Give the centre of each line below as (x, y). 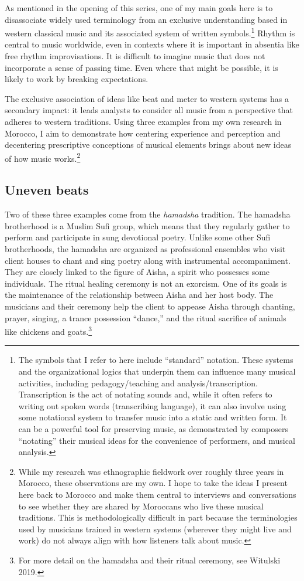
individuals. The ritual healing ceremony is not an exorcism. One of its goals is (146, 283)
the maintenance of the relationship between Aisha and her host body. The (139, 295)
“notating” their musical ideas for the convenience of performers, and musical (157, 440)
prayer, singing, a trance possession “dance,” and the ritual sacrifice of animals (146, 317)
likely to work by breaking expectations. (77, 79)
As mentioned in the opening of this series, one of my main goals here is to (139, 8)
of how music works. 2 (43, 157)
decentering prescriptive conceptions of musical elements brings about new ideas (148, 145)
